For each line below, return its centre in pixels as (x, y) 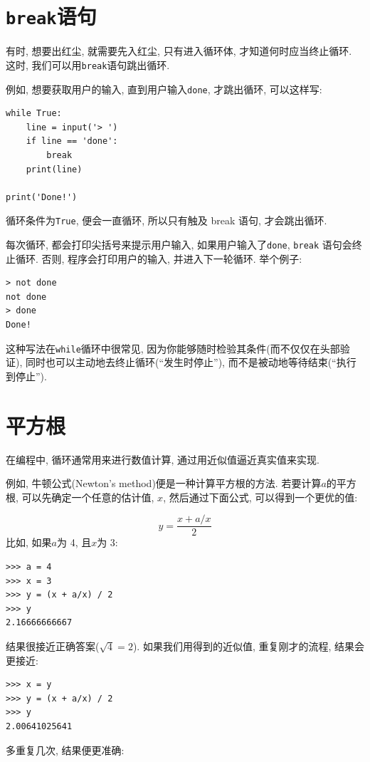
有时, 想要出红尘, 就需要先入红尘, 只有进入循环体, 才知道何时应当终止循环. (179, 51)
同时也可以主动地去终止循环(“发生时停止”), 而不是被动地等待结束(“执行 (191, 362)
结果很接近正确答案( (53, 646)
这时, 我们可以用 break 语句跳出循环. (88, 64)
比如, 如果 (29, 542)
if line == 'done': (72, 141)
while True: (34, 114)
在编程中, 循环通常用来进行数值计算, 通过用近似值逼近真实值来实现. (163, 459)
